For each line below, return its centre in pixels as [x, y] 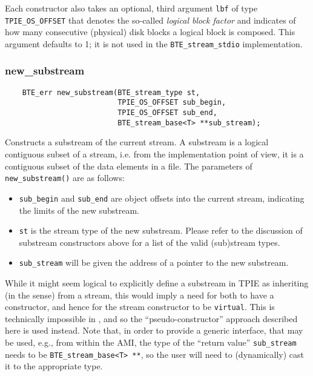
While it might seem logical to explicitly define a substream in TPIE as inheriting [157, 283]
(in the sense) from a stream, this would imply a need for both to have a [140, 295]
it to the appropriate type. [54, 366]
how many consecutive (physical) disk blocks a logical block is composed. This [150, 32]
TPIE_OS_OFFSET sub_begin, [172, 103]
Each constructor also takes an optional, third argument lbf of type [131, 8]
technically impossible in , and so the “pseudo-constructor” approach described [151, 318]
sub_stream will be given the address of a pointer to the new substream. [154, 262]
